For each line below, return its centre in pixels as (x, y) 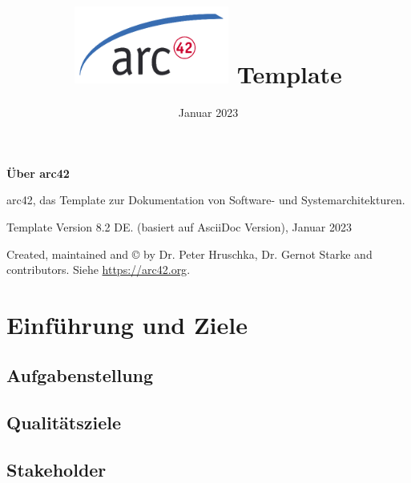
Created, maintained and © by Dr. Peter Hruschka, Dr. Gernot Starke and (189, 254)
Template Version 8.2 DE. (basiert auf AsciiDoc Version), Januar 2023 (179, 226)
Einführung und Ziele (127, 324)
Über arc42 (38, 173)
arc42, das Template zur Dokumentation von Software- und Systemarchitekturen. (206, 200)
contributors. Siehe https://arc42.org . (99, 270)
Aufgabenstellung (80, 375)
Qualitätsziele (64, 423)
